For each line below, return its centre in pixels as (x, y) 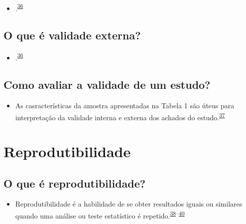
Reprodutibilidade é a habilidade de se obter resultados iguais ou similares (129, 204)
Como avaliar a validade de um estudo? (107, 85)
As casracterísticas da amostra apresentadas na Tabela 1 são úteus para (125, 105)
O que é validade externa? (72, 35)
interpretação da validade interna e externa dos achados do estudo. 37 (120, 116)
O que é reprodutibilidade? (75, 183)
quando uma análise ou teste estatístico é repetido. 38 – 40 (100, 215)
